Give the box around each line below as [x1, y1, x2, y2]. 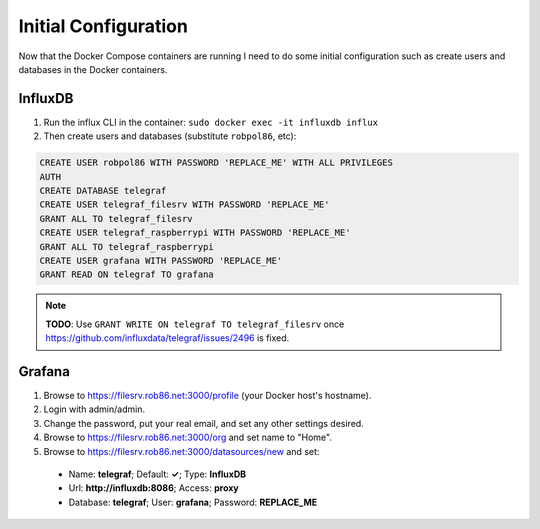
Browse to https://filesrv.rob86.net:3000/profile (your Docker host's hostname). [43, 390, 372, 402]
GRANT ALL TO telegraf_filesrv [39, 213, 194, 224]
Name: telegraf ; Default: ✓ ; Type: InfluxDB [68, 468, 247, 480]
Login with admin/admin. [43, 403, 145, 415]
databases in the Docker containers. [18, 63, 168, 75]
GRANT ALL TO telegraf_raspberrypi [39, 241, 214, 252]
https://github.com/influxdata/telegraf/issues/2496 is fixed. [45, 332, 290, 344]
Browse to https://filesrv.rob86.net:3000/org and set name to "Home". [43, 431, 332, 444]
